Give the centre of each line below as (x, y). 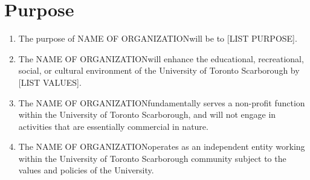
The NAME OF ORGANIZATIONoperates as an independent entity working (162, 146)
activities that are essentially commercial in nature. (113, 126)
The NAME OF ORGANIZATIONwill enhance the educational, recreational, (161, 58)
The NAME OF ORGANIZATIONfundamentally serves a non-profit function (162, 102)
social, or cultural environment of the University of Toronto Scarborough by (159, 70)
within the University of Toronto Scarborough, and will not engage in (147, 114)
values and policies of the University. (86, 170)
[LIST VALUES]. (50, 82)
